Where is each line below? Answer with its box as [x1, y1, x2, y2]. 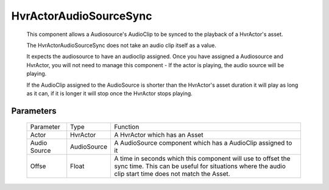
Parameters [11, 106, 57, 116]
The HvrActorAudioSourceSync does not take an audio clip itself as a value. [26, 42, 216, 49]
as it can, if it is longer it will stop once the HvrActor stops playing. [26, 89, 193, 97]
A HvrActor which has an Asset [114, 131, 203, 139]
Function [114, 123, 140, 131]
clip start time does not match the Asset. [114, 170, 231, 178]
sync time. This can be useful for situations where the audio [114, 162, 286, 170]
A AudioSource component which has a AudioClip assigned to [114, 139, 292, 147]
